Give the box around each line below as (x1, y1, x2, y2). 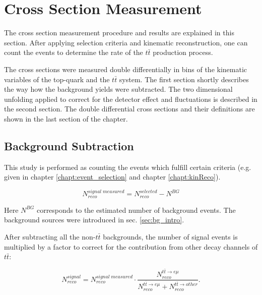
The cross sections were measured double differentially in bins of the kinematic (4, 64, 247, 74)
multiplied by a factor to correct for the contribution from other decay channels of (4, 241, 258, 252)
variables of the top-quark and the (4, 74, 110, 84)
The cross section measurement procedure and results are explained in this (4, 27, 234, 38)
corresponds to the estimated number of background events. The (36, 204, 236, 215)
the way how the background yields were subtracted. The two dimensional (4, 84, 233, 94)
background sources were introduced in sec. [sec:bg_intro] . (4, 214, 184, 225)
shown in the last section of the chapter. (4, 113, 128, 124)
